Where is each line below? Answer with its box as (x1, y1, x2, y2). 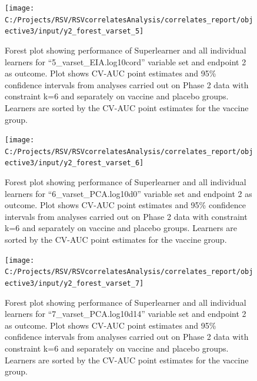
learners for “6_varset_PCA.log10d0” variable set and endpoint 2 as (5, 187, 252, 199)
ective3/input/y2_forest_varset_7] (5, 279, 144, 288)
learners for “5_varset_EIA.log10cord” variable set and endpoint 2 (5, 55, 246, 68)
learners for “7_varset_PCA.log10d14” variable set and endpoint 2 (5, 308, 246, 320)
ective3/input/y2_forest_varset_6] (5, 159, 144, 168)
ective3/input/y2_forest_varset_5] (5, 27, 144, 36)
